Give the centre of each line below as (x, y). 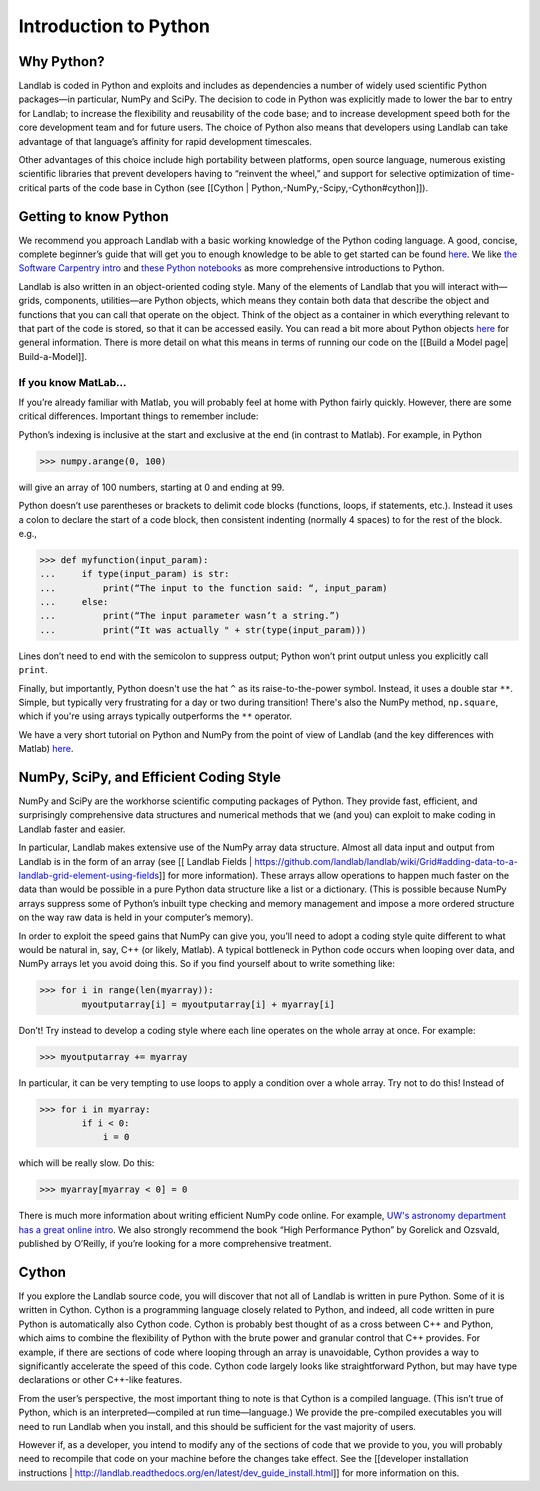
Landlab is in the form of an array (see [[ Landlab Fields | (135, 861)
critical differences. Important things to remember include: (138, 416)
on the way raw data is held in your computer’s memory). (136, 917)
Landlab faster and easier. (72, 829)
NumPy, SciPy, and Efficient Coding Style (150, 776)
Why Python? (61, 61)
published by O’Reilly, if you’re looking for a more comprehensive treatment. (175, 1244)
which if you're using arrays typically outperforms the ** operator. (155, 716)
